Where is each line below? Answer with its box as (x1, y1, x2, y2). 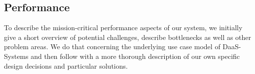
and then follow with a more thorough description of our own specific (31, 51, 240, 61)
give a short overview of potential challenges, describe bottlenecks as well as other (4, 32, 252, 42)
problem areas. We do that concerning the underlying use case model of (4, 41, 220, 52)
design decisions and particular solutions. (4, 60, 128, 71)
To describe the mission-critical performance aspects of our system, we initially (4, 22, 243, 33)
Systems (4, 51, 29, 61)
